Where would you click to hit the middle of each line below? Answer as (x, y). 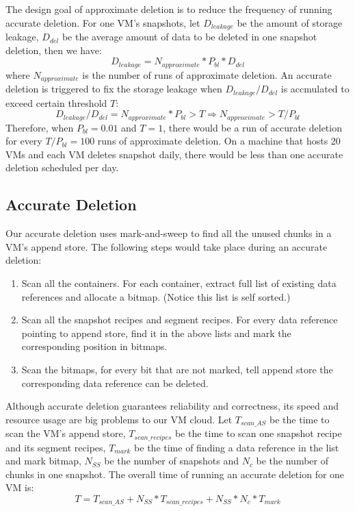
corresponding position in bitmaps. (94, 346)
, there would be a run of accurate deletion (252, 127)
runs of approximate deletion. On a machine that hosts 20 (219, 141)
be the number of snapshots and (171, 461)
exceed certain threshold (56, 102)
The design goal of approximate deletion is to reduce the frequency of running (169, 9)
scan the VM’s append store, (66, 433)
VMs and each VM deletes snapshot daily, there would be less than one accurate (174, 154)
